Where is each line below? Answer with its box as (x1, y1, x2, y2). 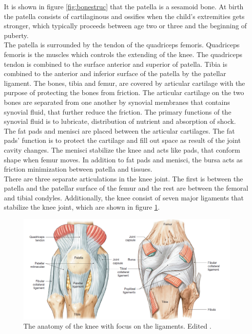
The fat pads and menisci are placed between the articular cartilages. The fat (4, 125, 235, 136)
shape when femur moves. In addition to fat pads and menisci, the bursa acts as (4, 154, 243, 164)
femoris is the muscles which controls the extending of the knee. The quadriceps (4, 49, 242, 59)
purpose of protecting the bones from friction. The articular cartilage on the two (4, 87, 244, 98)
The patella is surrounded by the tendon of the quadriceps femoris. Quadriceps (4, 39, 240, 50)
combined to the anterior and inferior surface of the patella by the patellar (4, 68, 226, 79)
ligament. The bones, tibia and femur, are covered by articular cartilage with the (4, 78, 245, 88)
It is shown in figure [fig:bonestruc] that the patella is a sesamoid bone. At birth (4, 1, 244, 11)
